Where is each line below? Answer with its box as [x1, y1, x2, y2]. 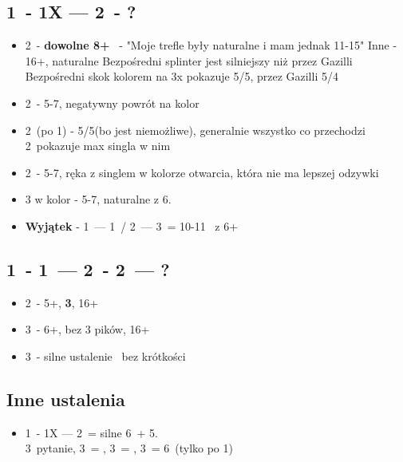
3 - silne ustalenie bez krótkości [25, 347, 186, 364]
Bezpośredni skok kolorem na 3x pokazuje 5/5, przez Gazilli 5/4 [25, 68, 338, 85]
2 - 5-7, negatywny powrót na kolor [25, 94, 200, 111]
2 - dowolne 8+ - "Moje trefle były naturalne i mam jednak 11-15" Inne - [25, 37, 397, 53]
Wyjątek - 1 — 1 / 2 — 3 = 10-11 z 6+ [25, 217, 239, 234]
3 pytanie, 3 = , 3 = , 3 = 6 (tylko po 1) [25, 440, 233, 456]
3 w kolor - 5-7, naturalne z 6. [25, 191, 172, 207]
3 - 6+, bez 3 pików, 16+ [25, 321, 150, 338]
